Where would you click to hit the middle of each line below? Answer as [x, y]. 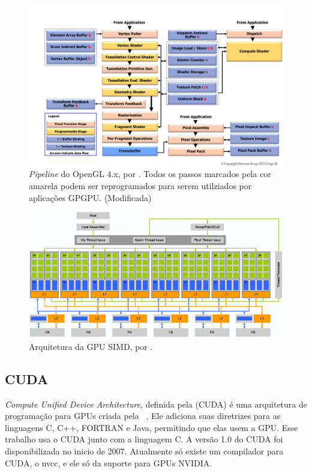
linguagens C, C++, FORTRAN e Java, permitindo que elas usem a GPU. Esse [151, 427]
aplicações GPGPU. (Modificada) [90, 197]
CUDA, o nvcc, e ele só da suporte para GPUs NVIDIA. [109, 462]
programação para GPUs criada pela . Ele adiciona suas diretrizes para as [143, 416]
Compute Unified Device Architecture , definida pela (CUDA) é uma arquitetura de [156, 404]
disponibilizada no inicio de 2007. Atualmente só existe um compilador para [144, 450]
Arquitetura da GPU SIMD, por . [91, 346]
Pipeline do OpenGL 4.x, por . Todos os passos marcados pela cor [150, 174]
